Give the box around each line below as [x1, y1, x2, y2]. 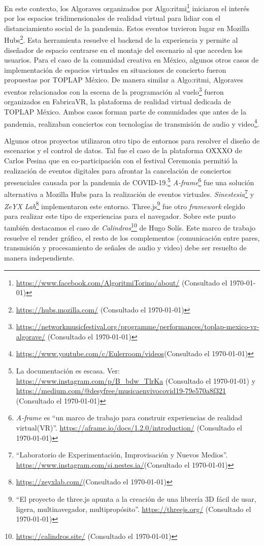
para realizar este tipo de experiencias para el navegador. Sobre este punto [4, 210, 236, 221]
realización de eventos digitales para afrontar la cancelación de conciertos [4, 165, 232, 176]
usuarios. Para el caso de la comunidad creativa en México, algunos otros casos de [4, 54, 259, 65]
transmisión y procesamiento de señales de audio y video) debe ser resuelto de [4, 242, 247, 253]
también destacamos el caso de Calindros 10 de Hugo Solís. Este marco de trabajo [4, 221, 256, 233]
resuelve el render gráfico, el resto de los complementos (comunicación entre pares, [4, 232, 260, 243]
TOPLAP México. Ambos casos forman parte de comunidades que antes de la [4, 106, 247, 117]
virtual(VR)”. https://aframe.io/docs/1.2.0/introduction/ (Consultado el [16, 422, 242, 433]
